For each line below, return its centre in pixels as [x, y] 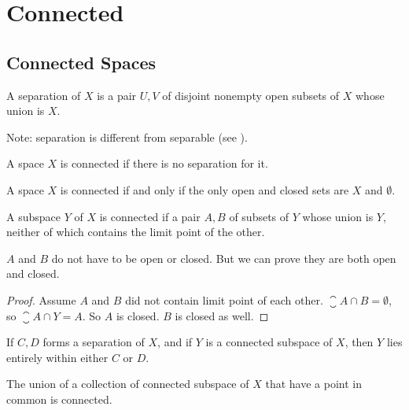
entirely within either [57, 357]
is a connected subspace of [269, 342]
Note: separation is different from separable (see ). [127, 137]
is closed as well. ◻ [222, 315]
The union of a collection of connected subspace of [128, 384]
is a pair [117, 95]
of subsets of [259, 216]
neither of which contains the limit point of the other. [136, 232]
